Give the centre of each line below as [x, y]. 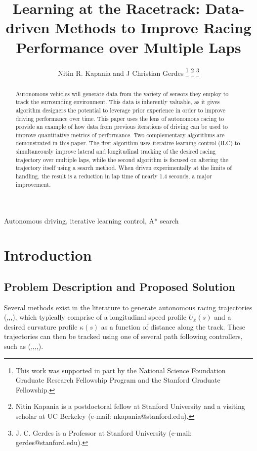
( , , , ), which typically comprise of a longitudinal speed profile [95, 317]
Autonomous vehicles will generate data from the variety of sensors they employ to [122, 93]
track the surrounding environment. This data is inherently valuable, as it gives [118, 102]
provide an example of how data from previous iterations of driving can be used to [122, 127]
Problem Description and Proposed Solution [120, 286]
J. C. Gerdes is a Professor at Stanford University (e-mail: [104, 432]
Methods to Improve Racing [153, 28]
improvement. [33, 184]
